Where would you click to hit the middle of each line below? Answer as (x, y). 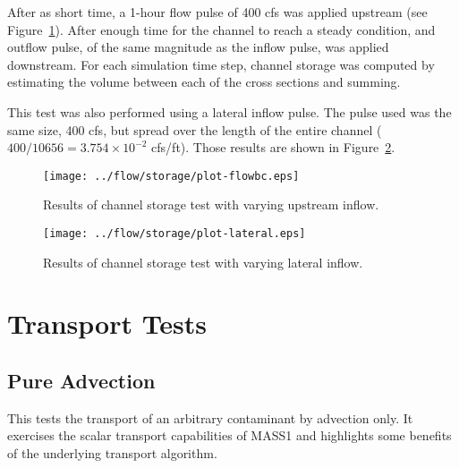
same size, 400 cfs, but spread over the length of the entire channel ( (195, 129)
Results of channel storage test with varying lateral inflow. (203, 262)
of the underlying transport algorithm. (112, 453)
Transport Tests (107, 323)
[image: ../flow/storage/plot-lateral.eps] (174, 234)
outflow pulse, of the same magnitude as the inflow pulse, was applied (198, 47)
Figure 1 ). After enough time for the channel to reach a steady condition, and (221, 29)
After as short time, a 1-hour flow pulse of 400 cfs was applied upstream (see (217, 12)
